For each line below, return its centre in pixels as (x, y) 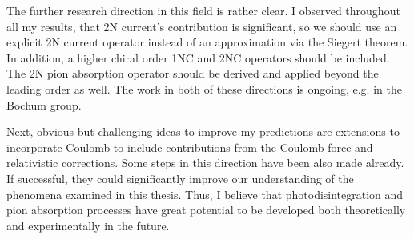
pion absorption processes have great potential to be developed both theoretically (206, 210)
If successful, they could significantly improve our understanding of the (180, 178)
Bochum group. (44, 104)
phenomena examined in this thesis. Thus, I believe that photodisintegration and (205, 194)
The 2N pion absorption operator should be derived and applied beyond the (193, 73)
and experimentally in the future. (88, 225)
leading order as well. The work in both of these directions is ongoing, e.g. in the (204, 88)
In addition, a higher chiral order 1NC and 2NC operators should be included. (198, 57)
